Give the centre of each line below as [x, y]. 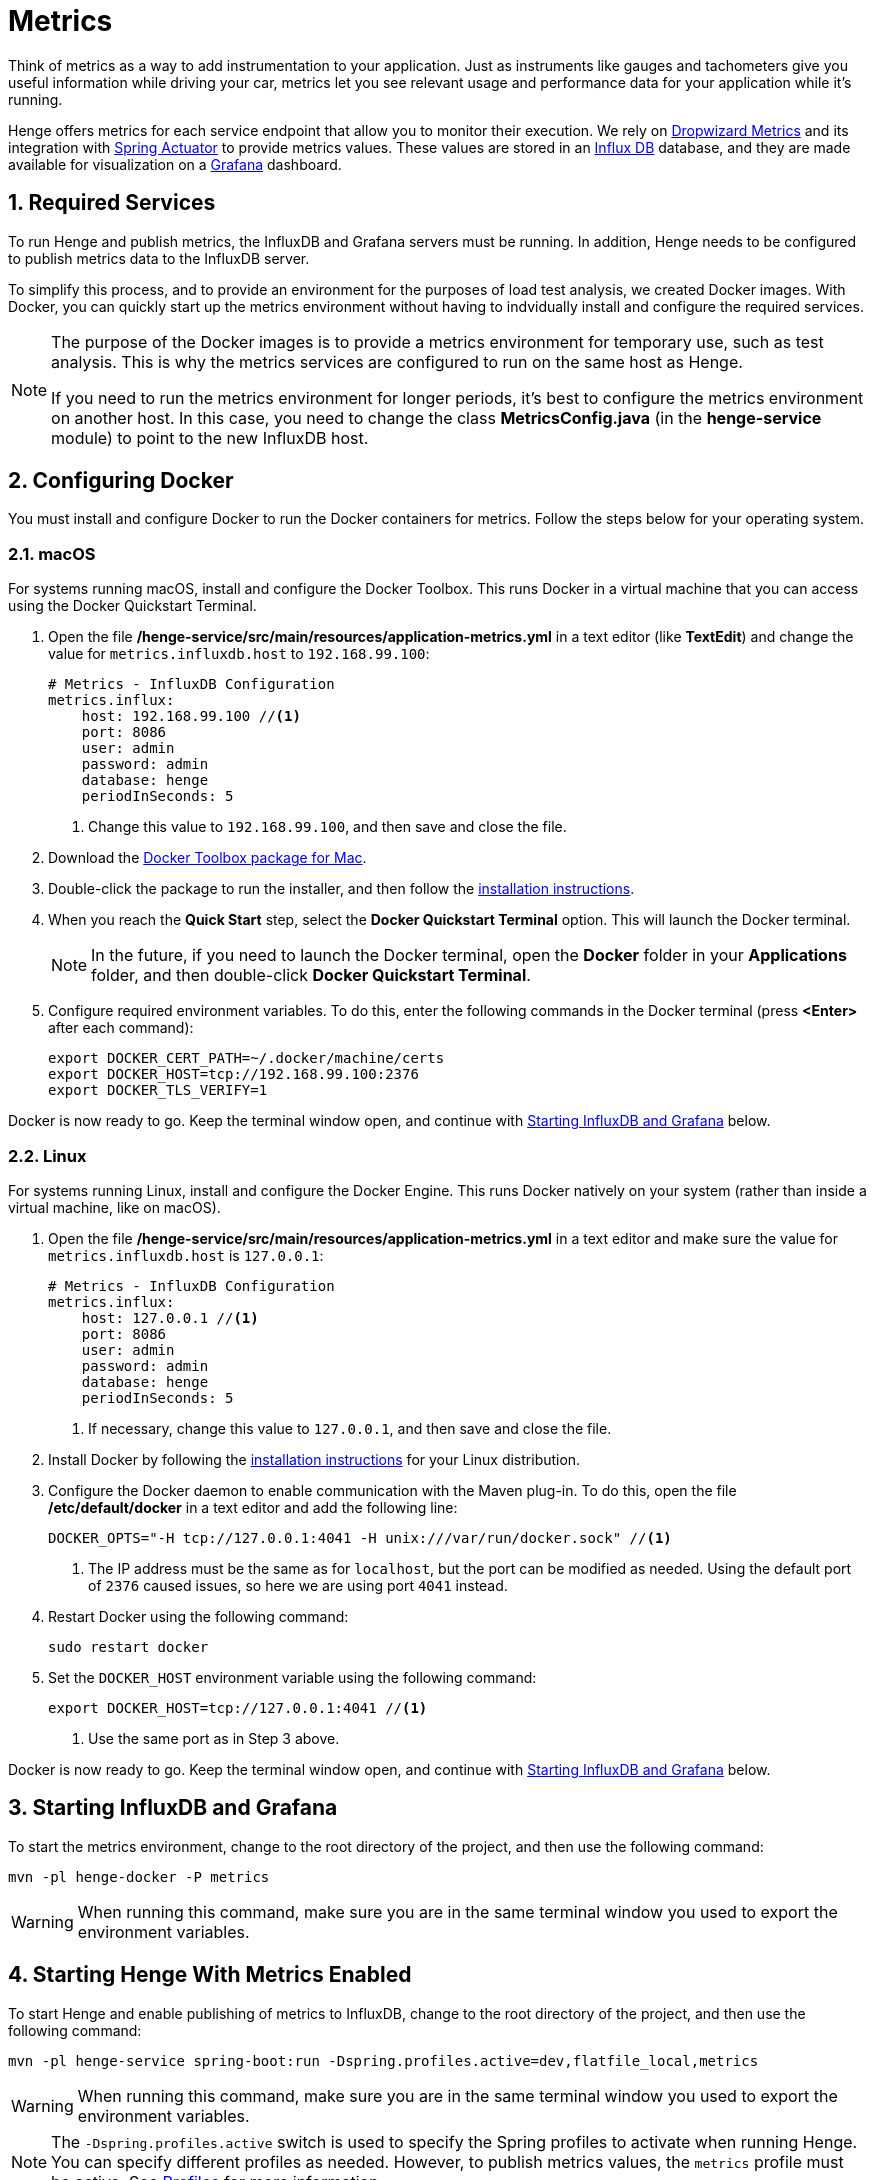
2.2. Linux [47, 1155]
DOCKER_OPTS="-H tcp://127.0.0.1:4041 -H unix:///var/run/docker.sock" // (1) [360, 1537]
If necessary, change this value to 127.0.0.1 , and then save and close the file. [350, 1428]
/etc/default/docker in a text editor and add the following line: [253, 1507]
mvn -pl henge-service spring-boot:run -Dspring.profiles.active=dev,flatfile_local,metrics [383, 2060]
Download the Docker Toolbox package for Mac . [207, 858]
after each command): [121, 1028]
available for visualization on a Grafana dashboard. [175, 164]
